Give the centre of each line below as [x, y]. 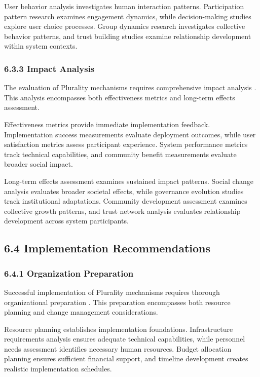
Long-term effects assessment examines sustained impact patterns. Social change [129, 181]
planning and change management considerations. [81, 312]
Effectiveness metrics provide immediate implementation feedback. [107, 124]
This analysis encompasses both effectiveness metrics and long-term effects [120, 97]
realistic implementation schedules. [58, 369]
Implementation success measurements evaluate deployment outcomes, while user [130, 134]
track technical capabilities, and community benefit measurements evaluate [120, 154]
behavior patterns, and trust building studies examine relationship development [128, 36]
